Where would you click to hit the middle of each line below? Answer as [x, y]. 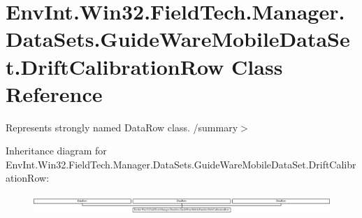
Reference [54, 93]
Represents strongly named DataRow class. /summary [122, 127]
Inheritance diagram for [56, 151]
